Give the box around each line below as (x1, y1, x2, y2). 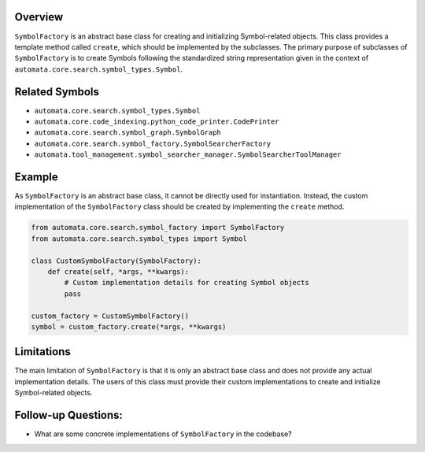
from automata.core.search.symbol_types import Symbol (31, 234, 247, 243)
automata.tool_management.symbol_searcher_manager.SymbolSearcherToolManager (34, 150, 342, 159)
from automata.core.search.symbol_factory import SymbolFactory (31, 223, 285, 232)
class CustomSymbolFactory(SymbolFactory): (31, 256, 202, 265)
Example (14, 170, 58, 183)
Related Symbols (14, 85, 100, 98)
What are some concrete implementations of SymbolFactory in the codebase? (34, 429, 292, 439)
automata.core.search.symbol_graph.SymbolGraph (34, 128, 222, 137)
